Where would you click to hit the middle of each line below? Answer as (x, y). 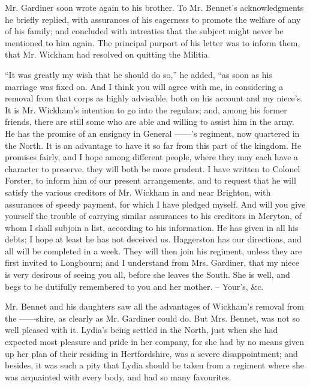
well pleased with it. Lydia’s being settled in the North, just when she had (142, 330)
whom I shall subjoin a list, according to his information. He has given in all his (152, 227)
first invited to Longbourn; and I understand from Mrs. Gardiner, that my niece (152, 262)
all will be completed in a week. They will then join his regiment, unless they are (154, 250)
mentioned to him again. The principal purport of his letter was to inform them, (153, 42)
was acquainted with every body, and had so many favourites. (118, 376)
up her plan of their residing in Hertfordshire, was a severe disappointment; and (151, 353)
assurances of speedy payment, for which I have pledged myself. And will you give (155, 204)
